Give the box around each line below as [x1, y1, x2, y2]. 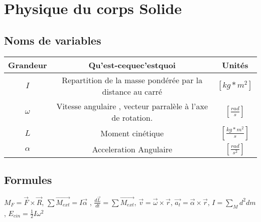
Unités [222, 59, 248, 71]
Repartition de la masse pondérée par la [62, 74, 203, 86]
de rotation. [111, 111, 153, 123]
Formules [4, 171, 52, 187]
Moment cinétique [100, 127, 164, 139]
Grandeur [8, 59, 47, 71]
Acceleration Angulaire [92, 143, 173, 155]
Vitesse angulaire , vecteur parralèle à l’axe [56, 100, 208, 112]
